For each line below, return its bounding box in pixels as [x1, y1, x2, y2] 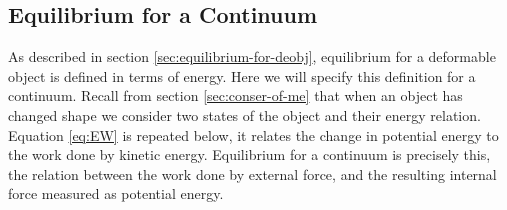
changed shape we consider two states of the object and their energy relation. [8, 104, 481, 125]
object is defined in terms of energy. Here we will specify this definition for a [8, 65, 476, 86]
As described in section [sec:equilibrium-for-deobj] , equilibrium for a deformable [8, 46, 496, 67]
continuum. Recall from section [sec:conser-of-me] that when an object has [8, 85, 463, 106]
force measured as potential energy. [8, 183, 224, 204]
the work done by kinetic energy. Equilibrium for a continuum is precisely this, [8, 144, 491, 165]
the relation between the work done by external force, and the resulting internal [8, 163, 497, 184]
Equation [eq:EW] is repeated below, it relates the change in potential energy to [8, 124, 499, 145]
